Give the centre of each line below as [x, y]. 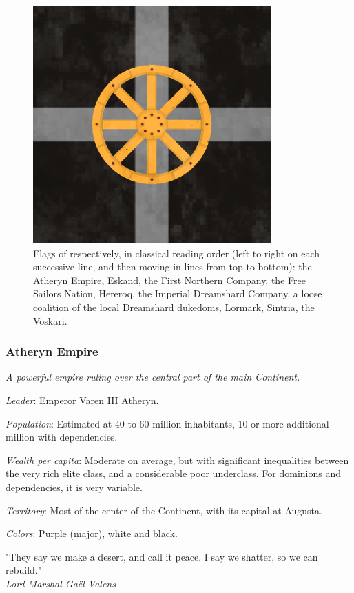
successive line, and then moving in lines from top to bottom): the [173, 267]
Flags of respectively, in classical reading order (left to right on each [177, 253]
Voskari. [50, 320]
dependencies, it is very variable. [74, 486]
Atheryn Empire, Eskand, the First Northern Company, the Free [169, 280]
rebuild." [23, 570]
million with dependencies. [62, 437]
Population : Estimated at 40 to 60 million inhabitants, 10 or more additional [167, 423]
